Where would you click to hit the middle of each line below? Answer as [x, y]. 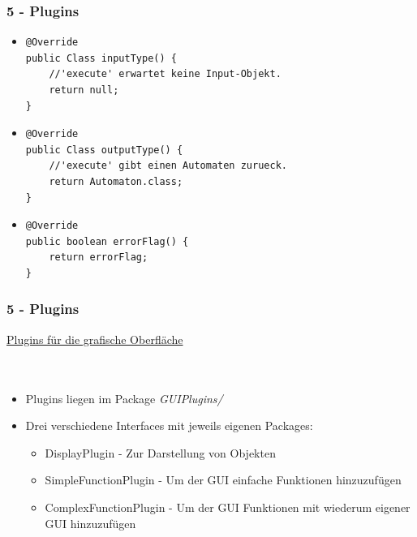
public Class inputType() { [101, 58]
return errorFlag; [99, 258]
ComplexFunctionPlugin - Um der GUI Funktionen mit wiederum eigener [228, 507]
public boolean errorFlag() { [107, 241]
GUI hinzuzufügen [90, 523]
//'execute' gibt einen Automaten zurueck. [168, 166]
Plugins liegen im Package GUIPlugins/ [124, 398]
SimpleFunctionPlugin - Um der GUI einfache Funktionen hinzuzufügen [223, 480]
